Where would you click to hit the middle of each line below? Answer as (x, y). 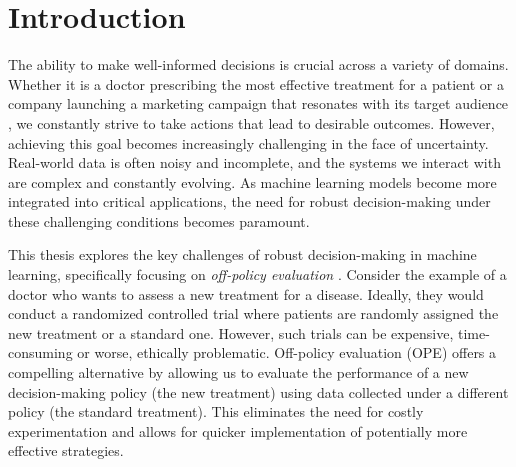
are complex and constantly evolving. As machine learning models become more (252, 181)
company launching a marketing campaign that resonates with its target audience (258, 103)
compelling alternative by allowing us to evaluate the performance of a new (238, 372)
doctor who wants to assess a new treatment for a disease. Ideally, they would (246, 293)
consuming (40, 352)
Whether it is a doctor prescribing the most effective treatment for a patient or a (256, 83)
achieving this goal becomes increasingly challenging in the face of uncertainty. (248, 142)
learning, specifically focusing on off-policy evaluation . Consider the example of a (257, 274)
